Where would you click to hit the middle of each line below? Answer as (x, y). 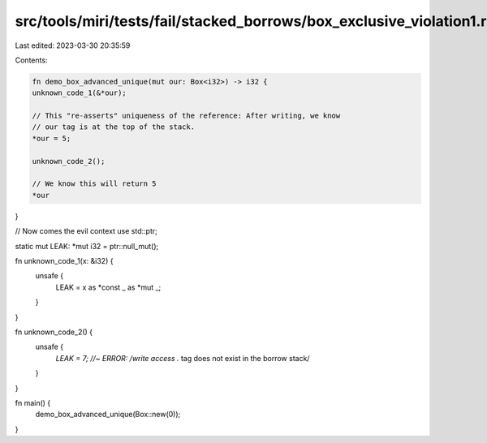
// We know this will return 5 (95, 184)
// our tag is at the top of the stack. (113, 127)
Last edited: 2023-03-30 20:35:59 (73, 45)
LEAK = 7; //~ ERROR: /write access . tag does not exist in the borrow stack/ (183, 358)
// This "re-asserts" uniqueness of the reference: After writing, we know (186, 116)
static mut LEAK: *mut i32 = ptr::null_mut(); (87, 246)
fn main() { (33, 402)
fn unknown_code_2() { (54, 332)
